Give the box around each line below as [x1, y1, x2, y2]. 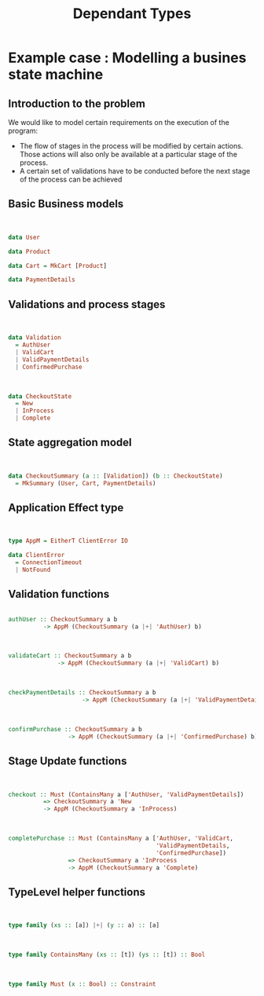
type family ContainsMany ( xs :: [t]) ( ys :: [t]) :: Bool [8, 951, 206, 959]
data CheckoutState [8, 392, 72, 401]
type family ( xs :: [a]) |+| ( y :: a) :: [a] [8, 921, 159, 929]
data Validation [8, 334, 61, 342]
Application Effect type [8, 500, 124, 514]
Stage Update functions [8, 755, 127, 768]
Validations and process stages [8, 298, 166, 311]
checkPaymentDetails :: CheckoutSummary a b [8, 689, 156, 697]
